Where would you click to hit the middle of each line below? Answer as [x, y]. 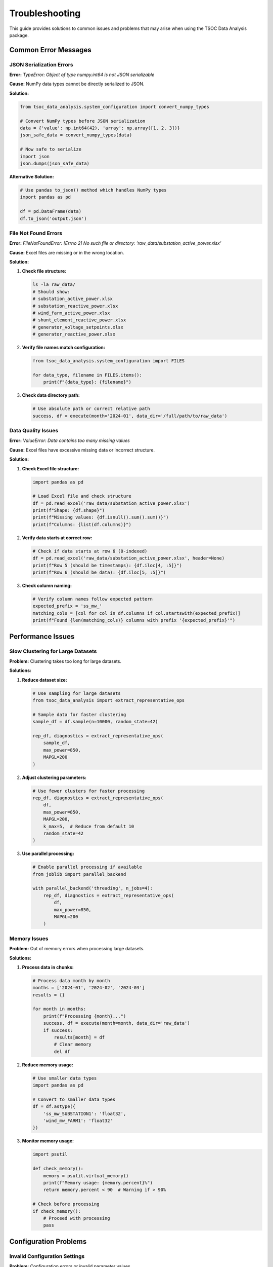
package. [19, 35]
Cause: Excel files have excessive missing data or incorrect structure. [82, 450]
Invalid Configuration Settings [47, 1256]
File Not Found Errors [36, 233]
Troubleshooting [45, 13]
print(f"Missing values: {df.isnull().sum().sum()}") [101, 517]
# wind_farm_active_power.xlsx [72, 313]
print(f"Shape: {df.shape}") [69, 510]
